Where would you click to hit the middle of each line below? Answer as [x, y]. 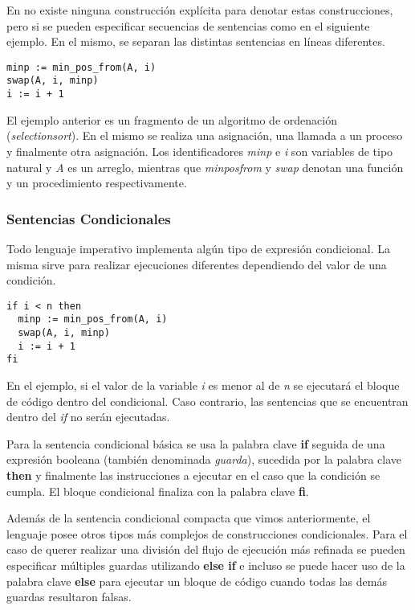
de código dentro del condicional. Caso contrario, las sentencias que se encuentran [207, 401]
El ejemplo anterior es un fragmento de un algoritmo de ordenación [172, 119]
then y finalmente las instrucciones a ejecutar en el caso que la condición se [193, 475]
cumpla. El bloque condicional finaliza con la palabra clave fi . [158, 491]
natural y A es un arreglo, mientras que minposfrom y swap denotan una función [205, 167]
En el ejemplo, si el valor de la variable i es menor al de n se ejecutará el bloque [203, 385]
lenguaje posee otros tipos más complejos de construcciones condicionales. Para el [207, 533]
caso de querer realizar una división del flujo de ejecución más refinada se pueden [206, 549]
